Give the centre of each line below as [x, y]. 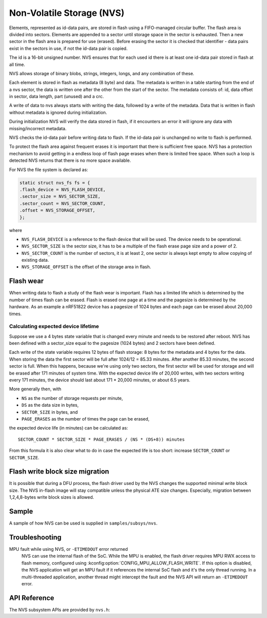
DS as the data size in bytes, [50, 405]
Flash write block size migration [59, 472]
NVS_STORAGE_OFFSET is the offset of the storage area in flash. [86, 267]
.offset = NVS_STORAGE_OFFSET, [58, 211]
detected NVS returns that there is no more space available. [70, 160]
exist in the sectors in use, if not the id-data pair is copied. [68, 48]
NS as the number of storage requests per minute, [72, 398]
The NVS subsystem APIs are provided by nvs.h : [60, 610]
